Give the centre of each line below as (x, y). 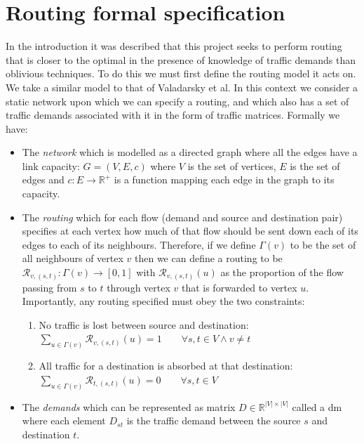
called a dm (317, 406)
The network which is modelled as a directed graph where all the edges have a (190, 152)
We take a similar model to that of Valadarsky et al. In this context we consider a (182, 87)
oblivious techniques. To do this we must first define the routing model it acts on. (181, 73)
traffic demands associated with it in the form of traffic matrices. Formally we (173, 115)
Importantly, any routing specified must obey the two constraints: (163, 301)
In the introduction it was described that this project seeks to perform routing (174, 46)
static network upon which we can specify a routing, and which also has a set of (177, 101)
